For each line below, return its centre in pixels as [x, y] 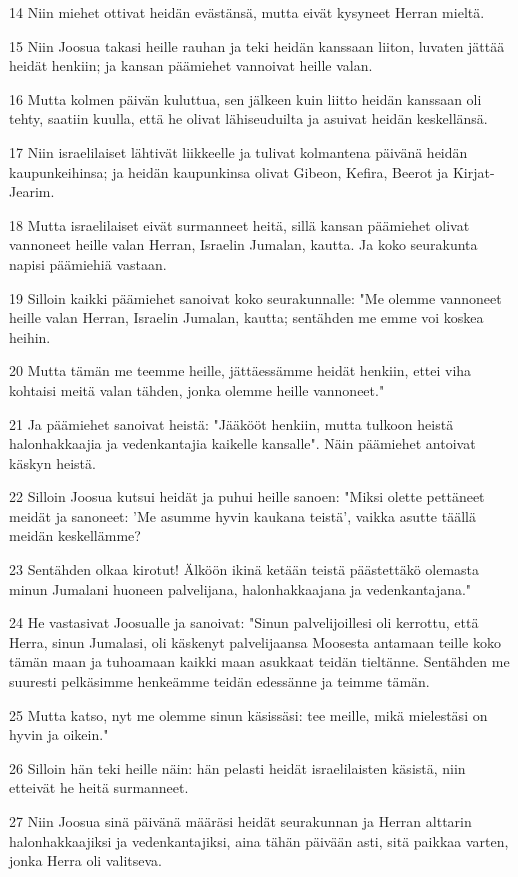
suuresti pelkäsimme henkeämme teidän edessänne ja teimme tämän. [219, 681]
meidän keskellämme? [75, 535]
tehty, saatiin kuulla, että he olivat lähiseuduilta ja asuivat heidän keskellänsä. [248, 118]
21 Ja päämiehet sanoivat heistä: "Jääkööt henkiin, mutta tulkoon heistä [231, 423]
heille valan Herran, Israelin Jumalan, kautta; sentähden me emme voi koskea [246, 317]
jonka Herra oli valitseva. [85, 860]
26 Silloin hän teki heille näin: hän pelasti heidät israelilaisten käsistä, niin [237, 767]
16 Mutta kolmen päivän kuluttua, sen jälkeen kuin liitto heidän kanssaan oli [245, 98]
